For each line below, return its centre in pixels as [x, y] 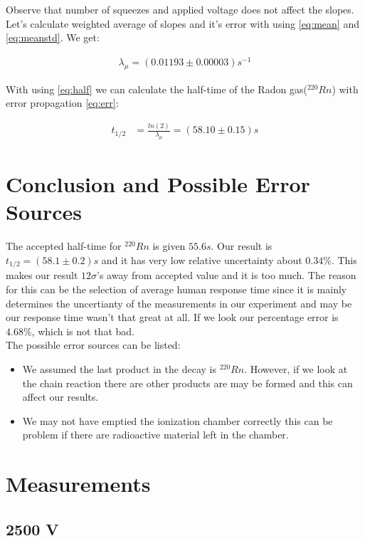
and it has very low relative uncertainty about [202, 259]
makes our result [42, 275]
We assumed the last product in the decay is [119, 368]
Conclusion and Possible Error [158, 184]
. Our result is [242, 246]
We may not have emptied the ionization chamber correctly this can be [178, 420]
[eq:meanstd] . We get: [53, 37]
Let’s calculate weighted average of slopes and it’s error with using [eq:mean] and [182, 23]
